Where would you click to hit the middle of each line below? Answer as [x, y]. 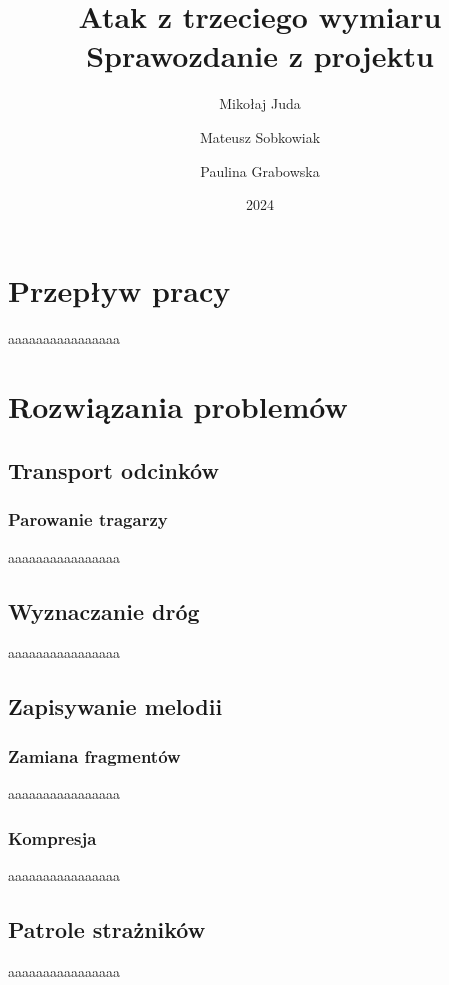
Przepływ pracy [119, 289]
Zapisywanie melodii [115, 706]
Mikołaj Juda [260, 103]
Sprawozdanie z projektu [260, 55]
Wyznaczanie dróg [104, 610]
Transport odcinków [113, 469]
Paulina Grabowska [260, 170]
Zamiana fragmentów [94, 755]
